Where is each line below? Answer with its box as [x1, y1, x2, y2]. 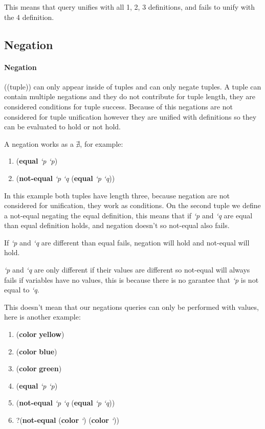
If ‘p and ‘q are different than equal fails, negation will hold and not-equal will [4, 237, 250, 247]
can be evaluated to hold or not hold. [4, 121, 121, 132]
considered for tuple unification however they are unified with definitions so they [4, 111, 257, 122]
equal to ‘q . [4, 284, 39, 295]
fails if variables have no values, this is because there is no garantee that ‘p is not [4, 274, 259, 285]
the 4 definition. [4, 11, 54, 22]
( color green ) [16, 363, 62, 374]
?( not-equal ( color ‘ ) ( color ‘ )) [16, 415, 119, 425]
